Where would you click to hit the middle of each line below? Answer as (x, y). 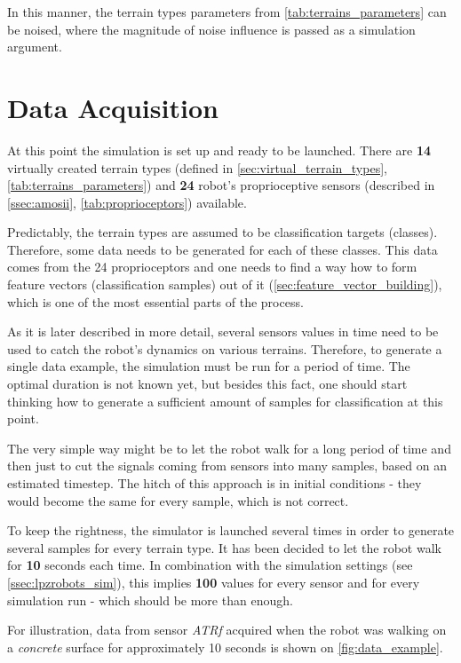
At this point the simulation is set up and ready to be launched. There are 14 (219, 150)
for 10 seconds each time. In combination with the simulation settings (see (210, 565)
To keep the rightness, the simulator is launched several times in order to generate (231, 530)
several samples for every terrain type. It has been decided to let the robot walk (224, 547)
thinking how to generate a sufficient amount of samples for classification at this (225, 401)
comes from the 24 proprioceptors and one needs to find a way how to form (212, 267)
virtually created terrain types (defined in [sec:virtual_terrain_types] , (197, 167)
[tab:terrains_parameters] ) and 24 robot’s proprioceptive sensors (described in (221, 185)
